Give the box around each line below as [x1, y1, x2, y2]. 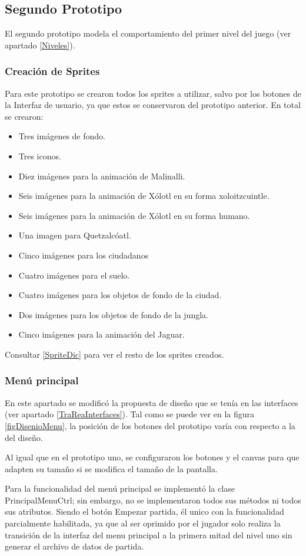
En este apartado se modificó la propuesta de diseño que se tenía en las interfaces [5, 396, 298, 408]
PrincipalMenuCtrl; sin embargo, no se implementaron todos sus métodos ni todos [5, 493, 301, 506]
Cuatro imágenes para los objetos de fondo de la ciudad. [18, 289, 222, 301]
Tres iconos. [18, 149, 61, 162]
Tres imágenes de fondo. [18, 130, 105, 142]
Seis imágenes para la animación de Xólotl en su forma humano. [18, 209, 250, 221]
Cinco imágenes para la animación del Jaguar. [18, 328, 185, 341]
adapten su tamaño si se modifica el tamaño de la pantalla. [5, 462, 218, 475]
